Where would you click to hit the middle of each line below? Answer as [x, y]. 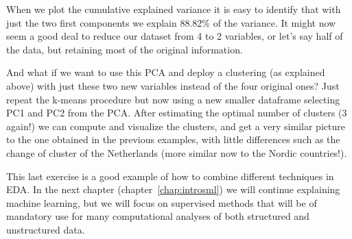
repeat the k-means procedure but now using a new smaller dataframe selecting [173, 99]
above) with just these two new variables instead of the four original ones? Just [173, 85]
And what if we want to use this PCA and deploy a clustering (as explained [166, 72]
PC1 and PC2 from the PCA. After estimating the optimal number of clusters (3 [177, 113]
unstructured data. [46, 229]
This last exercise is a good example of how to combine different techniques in [170, 176]
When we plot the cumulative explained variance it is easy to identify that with [174, 9]
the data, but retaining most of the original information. [125, 49]
